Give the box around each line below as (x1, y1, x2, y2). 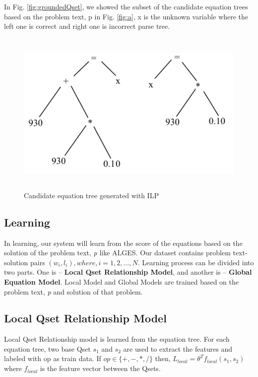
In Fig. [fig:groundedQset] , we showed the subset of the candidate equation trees (4, 1, 248, 11)
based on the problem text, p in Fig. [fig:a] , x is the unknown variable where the (4, 11, 249, 21)
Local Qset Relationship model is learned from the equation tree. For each (4, 334, 230, 344)
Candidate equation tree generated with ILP (24, 190, 159, 200)
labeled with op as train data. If (4, 353, 101, 364)
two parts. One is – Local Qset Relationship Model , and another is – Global (4, 267, 252, 277)
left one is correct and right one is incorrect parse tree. (4, 21, 170, 31)
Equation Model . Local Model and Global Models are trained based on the (4, 276, 239, 287)
